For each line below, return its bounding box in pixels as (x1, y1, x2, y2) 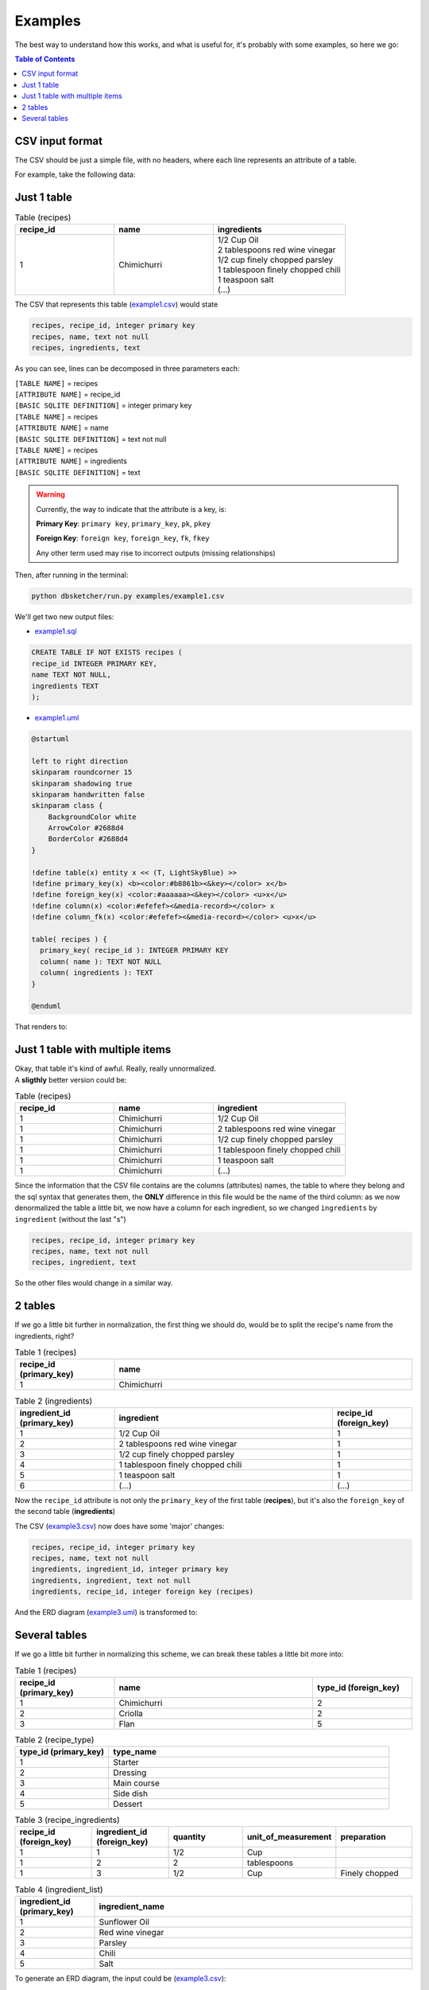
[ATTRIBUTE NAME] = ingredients (14, 456, 127, 466)
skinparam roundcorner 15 (31, 768, 133, 777)
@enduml (31, 1001, 61, 1011)
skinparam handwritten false (31, 790, 145, 799)
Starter (113, 1757, 139, 1768)
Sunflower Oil (99, 1916, 150, 1927)
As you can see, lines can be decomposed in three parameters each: (14, 364, 240, 373)
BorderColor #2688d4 (48, 834, 129, 844)
